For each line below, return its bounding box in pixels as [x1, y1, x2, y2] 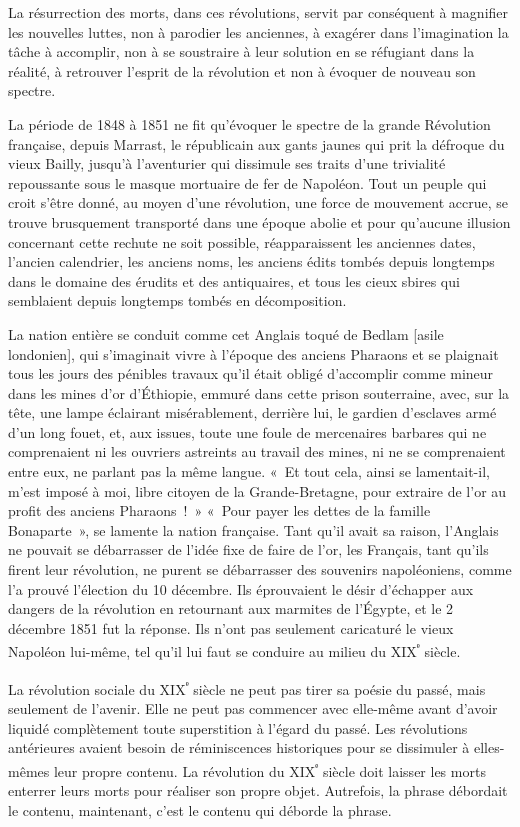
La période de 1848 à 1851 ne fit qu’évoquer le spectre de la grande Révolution [8, 113, 491, 134]
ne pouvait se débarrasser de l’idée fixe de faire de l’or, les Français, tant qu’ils [8, 539, 489, 560]
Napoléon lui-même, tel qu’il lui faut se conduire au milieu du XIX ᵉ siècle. [8, 638, 461, 662]
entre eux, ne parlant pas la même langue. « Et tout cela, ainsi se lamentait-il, [8, 461, 490, 482]
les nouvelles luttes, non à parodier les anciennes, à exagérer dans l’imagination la [8, 21, 509, 42]
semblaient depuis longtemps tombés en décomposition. [8, 290, 347, 311]
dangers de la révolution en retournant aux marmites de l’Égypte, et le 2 [8, 598, 454, 619]
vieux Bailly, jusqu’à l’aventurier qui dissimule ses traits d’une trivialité [8, 153, 446, 174]
